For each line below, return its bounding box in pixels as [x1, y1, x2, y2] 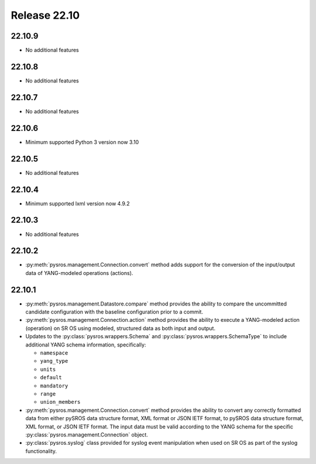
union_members [40, 398, 81, 405]
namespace [40, 350, 68, 356]
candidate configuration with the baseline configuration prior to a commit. [25, 308, 204, 315]
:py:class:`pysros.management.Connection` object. [25, 431, 149, 438]
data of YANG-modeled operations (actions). [25, 269, 133, 276]
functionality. [25, 448, 57, 455]
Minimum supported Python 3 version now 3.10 [25, 138, 139, 146]
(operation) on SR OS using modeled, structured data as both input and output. [25, 325, 216, 332]
